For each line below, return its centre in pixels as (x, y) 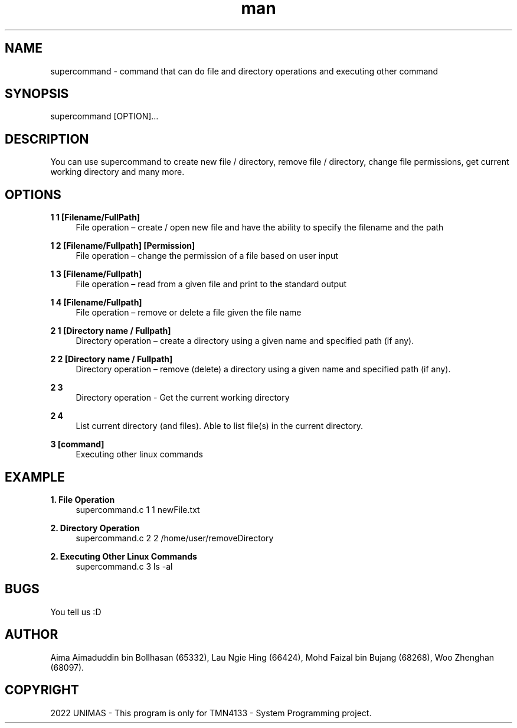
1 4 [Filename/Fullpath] (96, 303)
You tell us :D (76, 612)
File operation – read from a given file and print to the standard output (211, 284)
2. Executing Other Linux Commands (124, 556)
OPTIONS (33, 194)
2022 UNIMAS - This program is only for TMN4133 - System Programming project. (211, 713)
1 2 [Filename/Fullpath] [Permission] (123, 246)
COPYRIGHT (42, 690)
